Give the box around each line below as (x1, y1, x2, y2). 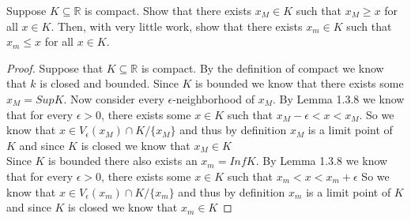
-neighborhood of (172, 90, 255, 107)
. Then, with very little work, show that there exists (51, 17, 303, 34)
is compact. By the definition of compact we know (141, 59, 384, 76)
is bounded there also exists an (48, 152, 198, 169)
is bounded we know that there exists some (195, 75, 404, 92)
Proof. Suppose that (6, 59, 104, 76)
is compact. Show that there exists (85, 2, 252, 18)
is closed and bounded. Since (40, 75, 179, 92)
